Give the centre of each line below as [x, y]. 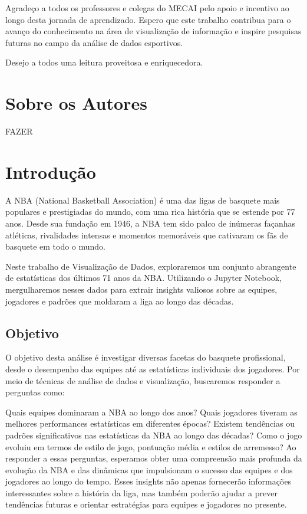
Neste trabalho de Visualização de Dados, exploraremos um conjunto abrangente [151, 266]
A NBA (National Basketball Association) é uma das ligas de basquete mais [143, 200]
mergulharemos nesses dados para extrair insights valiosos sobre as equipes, [141, 289]
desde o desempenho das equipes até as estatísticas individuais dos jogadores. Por [153, 369]
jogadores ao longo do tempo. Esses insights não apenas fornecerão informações [148, 481]
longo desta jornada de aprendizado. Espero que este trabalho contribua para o [148, 19]
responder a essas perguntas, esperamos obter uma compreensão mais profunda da [154, 458]
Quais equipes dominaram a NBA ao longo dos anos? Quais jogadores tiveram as [151, 412]
